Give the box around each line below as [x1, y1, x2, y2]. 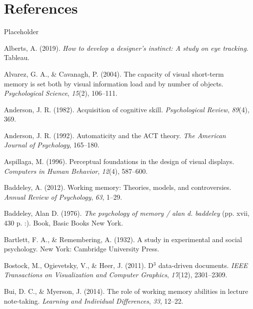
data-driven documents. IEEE [158, 260, 248, 270]
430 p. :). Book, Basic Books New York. [4, 218, 123, 228]
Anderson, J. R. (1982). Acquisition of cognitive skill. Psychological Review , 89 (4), [4, 104, 250, 114]
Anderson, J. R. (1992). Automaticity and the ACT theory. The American [4, 130, 226, 140]
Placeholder [4, 26, 39, 37]
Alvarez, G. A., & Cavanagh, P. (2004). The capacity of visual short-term [4, 68, 224, 79]
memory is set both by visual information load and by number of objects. [4, 78, 224, 88]
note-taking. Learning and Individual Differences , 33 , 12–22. [4, 295, 184, 306]
